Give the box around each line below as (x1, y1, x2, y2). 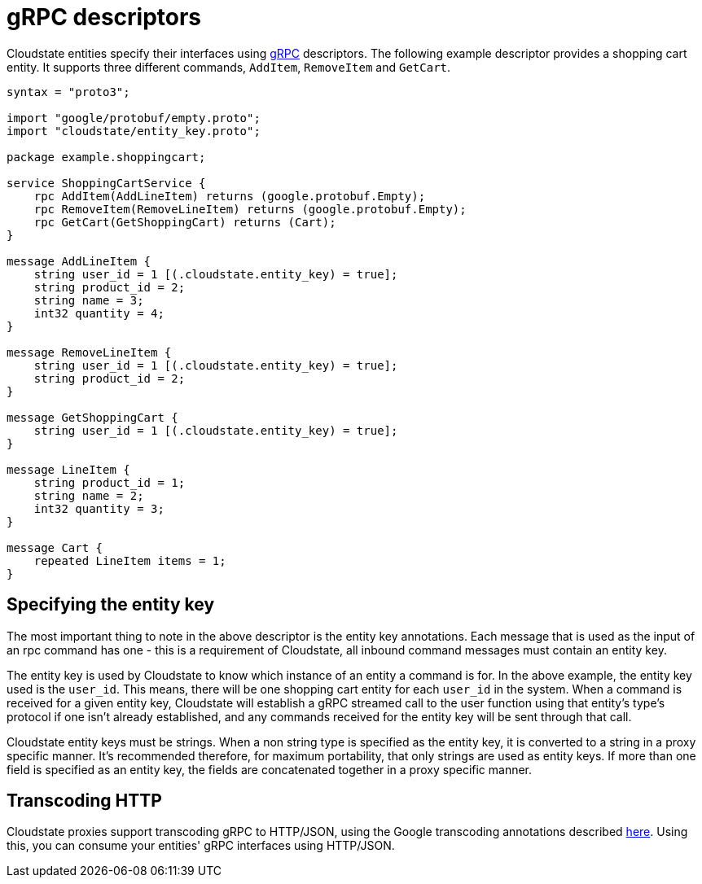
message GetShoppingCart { (7, 410, 178, 424)
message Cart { (7, 540, 103, 554)
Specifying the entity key (7, 594, 215, 615)
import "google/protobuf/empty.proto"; (7, 111, 261, 125)
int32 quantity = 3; (33, 501, 165, 515)
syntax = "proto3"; (7, 85, 130, 98)
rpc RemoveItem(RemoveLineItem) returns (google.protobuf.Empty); (33, 202, 467, 216)
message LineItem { (7, 462, 130, 476)
